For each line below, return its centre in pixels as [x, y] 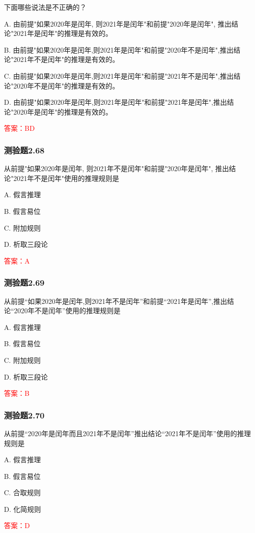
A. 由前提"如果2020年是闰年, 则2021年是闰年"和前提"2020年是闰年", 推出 [118, 23]
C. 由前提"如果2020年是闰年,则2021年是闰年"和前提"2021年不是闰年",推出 [119, 75]
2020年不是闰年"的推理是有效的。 [66, 85]
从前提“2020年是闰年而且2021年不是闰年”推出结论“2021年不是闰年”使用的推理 [127, 433]
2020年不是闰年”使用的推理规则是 [67, 311]
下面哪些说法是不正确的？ [45, 7]
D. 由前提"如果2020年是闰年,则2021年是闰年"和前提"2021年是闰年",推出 [115, 102]
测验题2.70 [24, 415]
